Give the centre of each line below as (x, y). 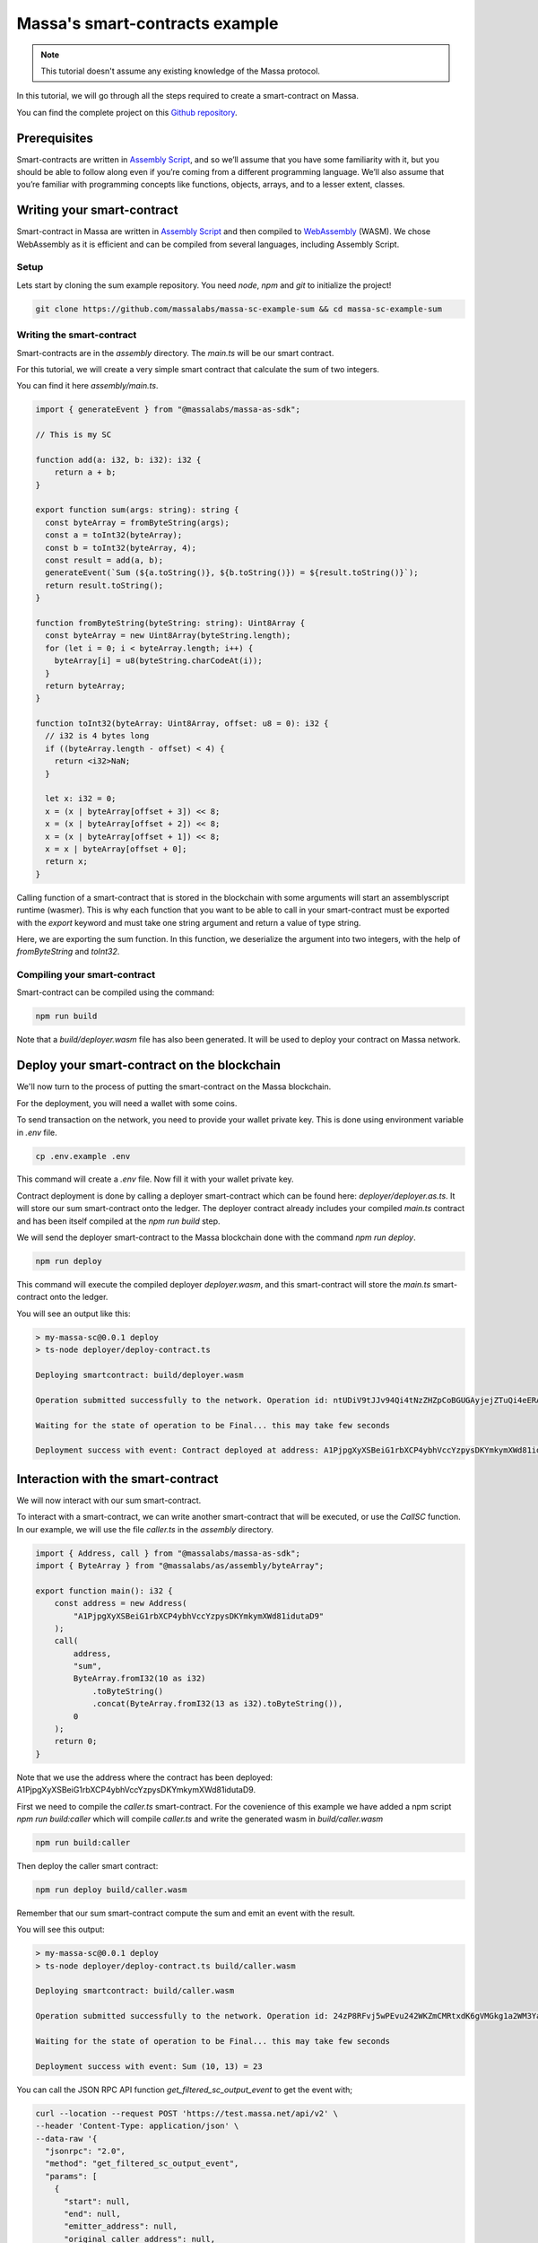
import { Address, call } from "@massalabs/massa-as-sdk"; (168, 1553)
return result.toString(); (104, 585)
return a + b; (85, 472)
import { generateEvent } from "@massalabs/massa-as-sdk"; (168, 410)
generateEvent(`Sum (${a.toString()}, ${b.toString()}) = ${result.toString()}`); (232, 573)
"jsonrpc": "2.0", (85, 2151)
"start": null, (97, 2201)
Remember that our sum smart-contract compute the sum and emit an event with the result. (186, 1913)
